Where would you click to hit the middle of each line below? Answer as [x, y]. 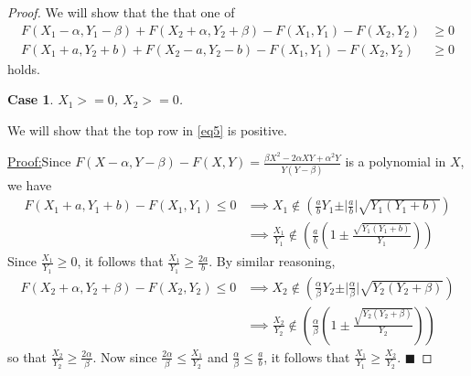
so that [27, 356]
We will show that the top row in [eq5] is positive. [147, 129]
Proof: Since [39, 161]
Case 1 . [31, 99]
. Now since [125, 356]
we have [30, 184]
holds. [24, 68]
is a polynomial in [396, 161]
